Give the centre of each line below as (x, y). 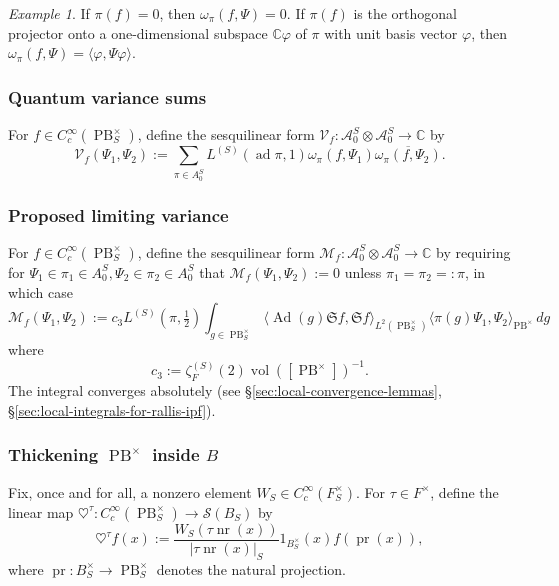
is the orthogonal (405, 13)
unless (363, 271)
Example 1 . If (49, 13)
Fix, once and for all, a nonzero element (130, 491)
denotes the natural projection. (251, 568)
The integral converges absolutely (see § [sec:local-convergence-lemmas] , (225, 390)
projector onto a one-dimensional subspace (138, 32)
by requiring (473, 251)
